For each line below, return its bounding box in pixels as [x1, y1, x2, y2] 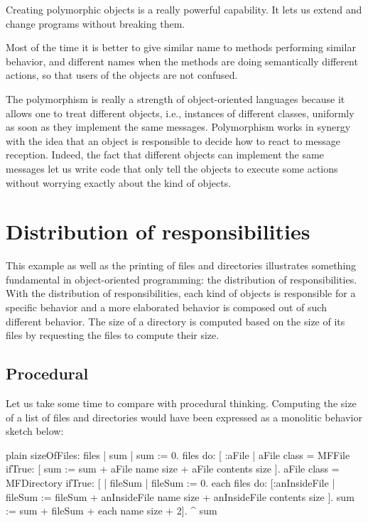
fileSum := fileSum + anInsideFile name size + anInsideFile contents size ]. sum [6, 489, 355, 504]
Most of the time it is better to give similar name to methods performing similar [6, 40, 356, 55]
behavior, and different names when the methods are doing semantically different [6, 53, 358, 68]
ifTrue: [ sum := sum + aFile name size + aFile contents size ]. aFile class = [6, 461, 340, 476]
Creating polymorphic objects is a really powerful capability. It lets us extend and [6, 2, 362, 16]
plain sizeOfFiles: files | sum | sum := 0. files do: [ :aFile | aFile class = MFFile [6, 447, 350, 462]
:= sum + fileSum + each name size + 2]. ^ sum [6, 503, 217, 518]
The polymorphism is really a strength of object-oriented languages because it [6, 91, 345, 106]
